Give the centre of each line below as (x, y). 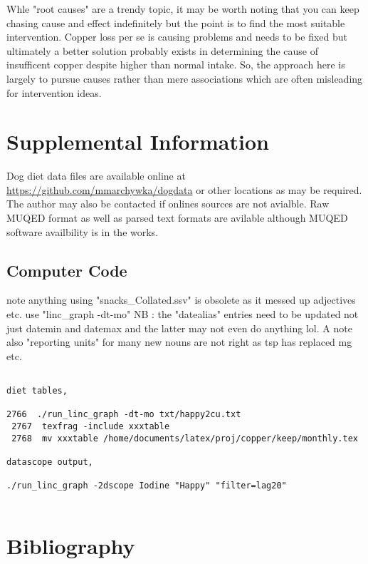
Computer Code (67, 270)
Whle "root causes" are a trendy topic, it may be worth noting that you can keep (183, 9)
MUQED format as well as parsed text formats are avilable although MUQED (177, 218)
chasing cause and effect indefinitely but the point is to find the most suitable (176, 22)
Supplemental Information (138, 142)
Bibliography (71, 545)
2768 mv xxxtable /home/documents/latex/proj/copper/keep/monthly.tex (185, 438)
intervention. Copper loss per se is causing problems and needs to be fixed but (177, 37)
